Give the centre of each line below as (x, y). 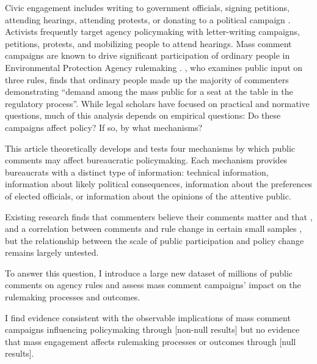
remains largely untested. (52, 252)
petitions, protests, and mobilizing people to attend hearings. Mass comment (148, 43)
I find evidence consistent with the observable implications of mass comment (148, 317)
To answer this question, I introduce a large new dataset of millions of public (149, 273)
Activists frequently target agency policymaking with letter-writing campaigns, (153, 32)
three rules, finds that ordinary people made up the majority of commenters (147, 79)
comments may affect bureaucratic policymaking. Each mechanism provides (146, 160)
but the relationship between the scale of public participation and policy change (155, 240)
